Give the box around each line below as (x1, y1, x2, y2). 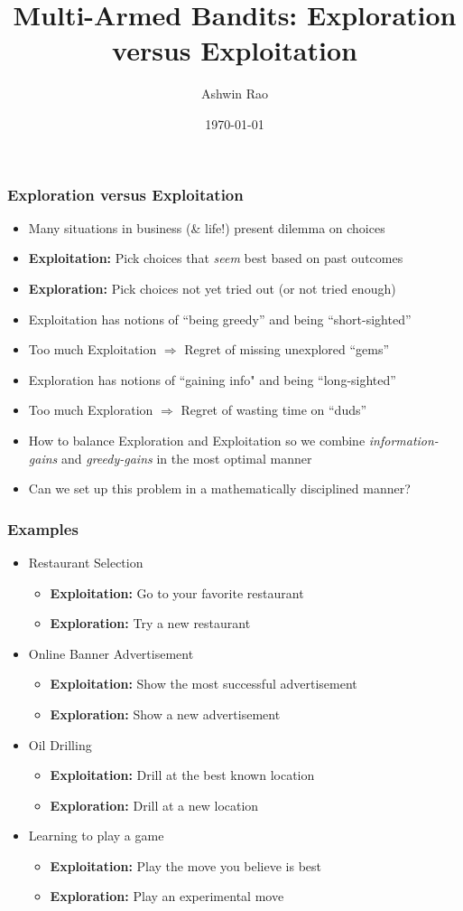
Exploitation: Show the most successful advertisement (50, 674, 357, 693)
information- (368, 430, 439, 449)
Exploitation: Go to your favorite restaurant (50, 583, 304, 602)
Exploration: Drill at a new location (50, 795, 259, 814)
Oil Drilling (28, 735, 92, 754)
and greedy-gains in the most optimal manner (60, 448, 312, 467)
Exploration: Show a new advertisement (50, 704, 281, 723)
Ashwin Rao (200, 84, 269, 103)
